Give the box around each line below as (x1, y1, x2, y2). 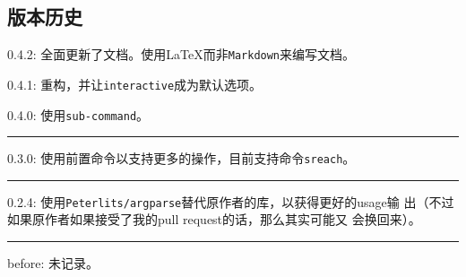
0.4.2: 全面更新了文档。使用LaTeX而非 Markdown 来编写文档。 (7, 45, 356, 64)
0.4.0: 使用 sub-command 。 (7, 105, 150, 124)
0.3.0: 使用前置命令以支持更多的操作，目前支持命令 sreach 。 (7, 149, 356, 168)
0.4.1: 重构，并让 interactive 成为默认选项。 (7, 74, 263, 93)
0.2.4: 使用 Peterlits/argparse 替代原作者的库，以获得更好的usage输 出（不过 (7, 192, 454, 211)
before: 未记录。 (7, 254, 99, 273)
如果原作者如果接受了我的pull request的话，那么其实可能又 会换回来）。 (7, 210, 421, 229)
